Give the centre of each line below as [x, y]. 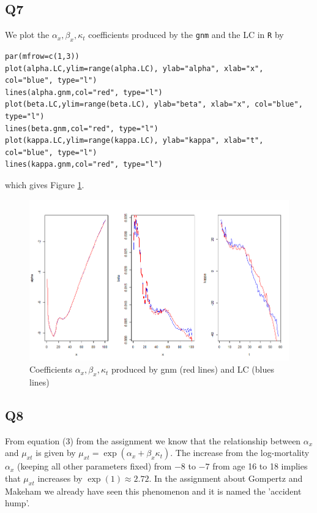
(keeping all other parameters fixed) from [95, 466]
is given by [56, 453]
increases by [60, 478]
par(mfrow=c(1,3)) [42, 56]
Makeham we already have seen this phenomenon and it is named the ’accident [153, 491]
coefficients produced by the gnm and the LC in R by [186, 35]
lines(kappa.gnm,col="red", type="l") [84, 165]
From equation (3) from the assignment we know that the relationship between [153, 440]
